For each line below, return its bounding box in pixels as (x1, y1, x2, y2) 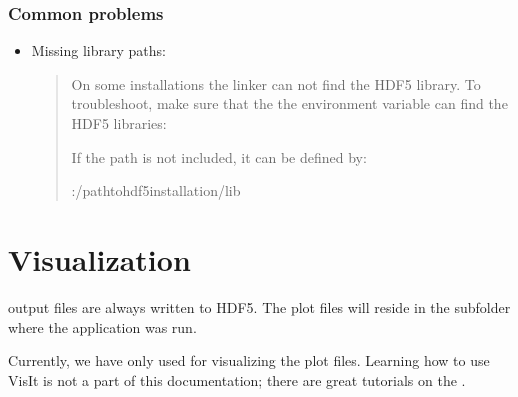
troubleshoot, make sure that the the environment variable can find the (71, 93, 508, 114)
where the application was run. (8, 316, 197, 337)
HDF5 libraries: (71, 113, 167, 133)
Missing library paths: (31, 40, 166, 61)
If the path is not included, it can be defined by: (71, 146, 367, 167)
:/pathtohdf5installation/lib (71, 180, 241, 201)
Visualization (8, 238, 191, 279)
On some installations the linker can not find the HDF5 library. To (71, 73, 481, 94)
